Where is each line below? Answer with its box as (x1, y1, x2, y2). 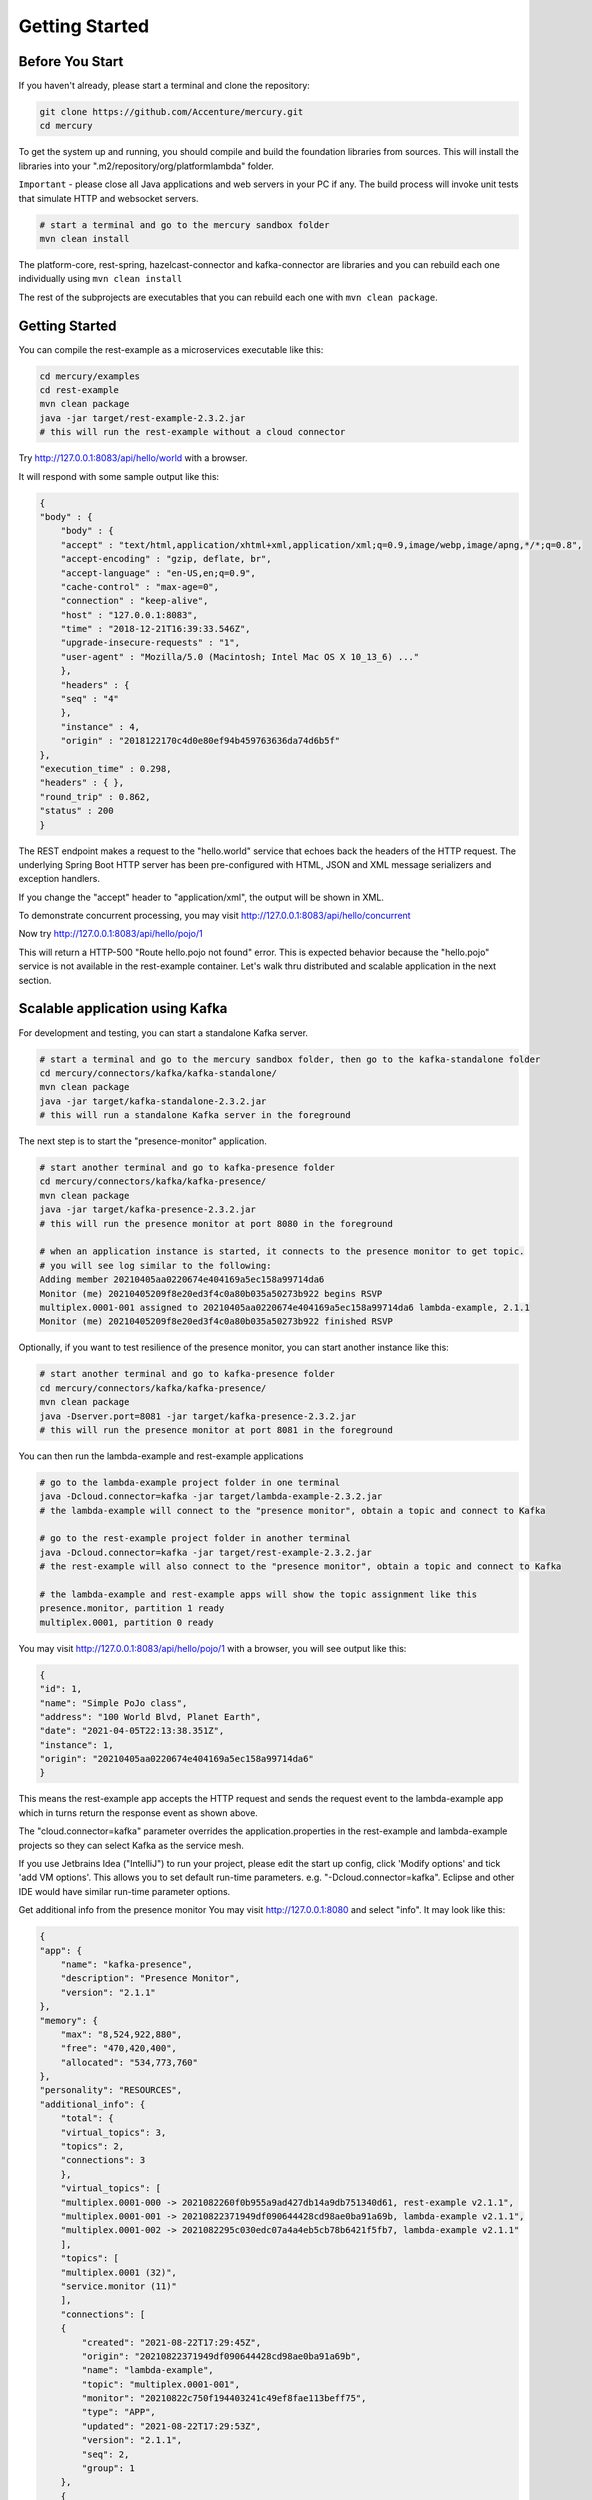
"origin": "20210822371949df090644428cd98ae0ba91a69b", (81, 2350, 362, 2362)
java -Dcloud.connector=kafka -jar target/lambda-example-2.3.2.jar (39, 1491, 383, 1502)
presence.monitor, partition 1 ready (39, 1603, 225, 1614)
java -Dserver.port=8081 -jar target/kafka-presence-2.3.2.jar (39, 1410, 357, 1422)
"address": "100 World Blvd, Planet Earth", (39, 1711, 262, 1722)
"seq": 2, (81, 2448, 130, 2460)
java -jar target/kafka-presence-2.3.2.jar (39, 1204, 257, 1215)
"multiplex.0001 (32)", (60, 2266, 177, 2278)
